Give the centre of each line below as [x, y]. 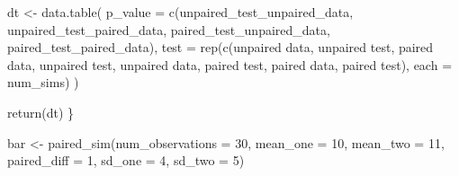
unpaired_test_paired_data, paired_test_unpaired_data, [169, 29]
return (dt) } [41, 112]
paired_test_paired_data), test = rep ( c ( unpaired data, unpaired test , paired [220, 47]
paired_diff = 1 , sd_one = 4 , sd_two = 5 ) [126, 160]
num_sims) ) [43, 82]
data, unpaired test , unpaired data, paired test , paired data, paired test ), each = [230, 64]
